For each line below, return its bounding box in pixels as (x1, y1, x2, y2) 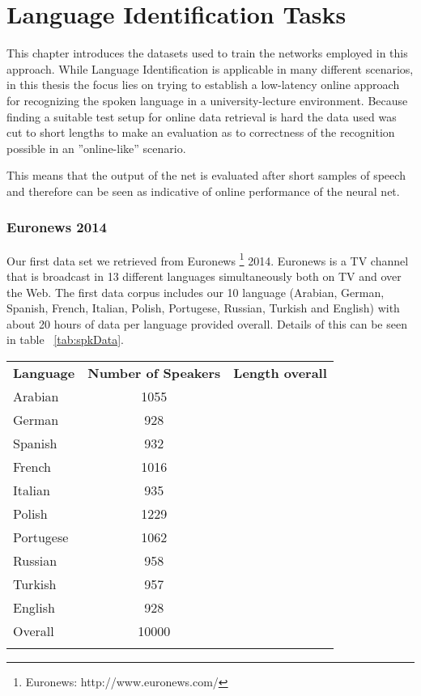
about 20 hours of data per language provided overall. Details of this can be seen (6, 315, 407, 332)
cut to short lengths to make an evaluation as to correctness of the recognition (6, 124, 395, 141)
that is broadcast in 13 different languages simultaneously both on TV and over (6, 267, 402, 284)
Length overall (233, 363, 327, 382)
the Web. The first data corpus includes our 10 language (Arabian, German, (6, 283, 385, 300)
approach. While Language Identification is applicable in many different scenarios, (6, 60, 414, 77)
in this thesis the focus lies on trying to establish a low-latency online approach (6, 76, 400, 93)
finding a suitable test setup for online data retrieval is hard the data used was (6, 108, 397, 125)
